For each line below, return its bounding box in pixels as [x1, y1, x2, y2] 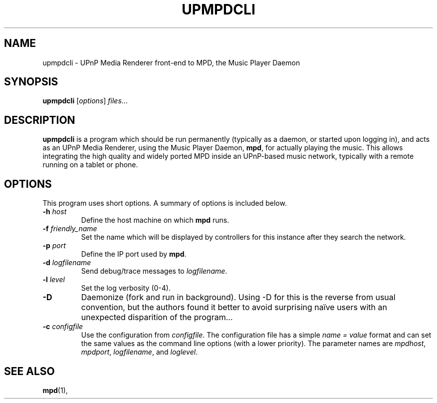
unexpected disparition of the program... [81, 312, 233, 323]
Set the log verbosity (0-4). [81, 284, 171, 293]
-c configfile [42, 322, 83, 331]
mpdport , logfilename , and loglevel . [81, 348, 198, 357]
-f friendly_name [42, 224, 97, 233]
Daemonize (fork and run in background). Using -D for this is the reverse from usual [81, 292, 396, 303]
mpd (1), [42, 386, 68, 395]
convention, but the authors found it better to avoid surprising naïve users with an [81, 302, 387, 313]
